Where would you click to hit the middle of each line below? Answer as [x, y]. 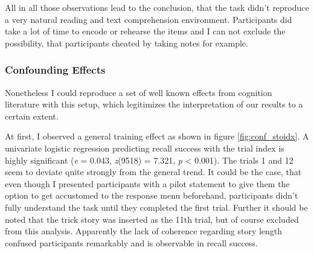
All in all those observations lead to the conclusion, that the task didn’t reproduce [157, 7]
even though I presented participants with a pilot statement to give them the [147, 183]
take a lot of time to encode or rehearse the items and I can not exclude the [145, 31]
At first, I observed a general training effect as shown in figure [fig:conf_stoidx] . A [157, 136]
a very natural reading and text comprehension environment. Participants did [149, 19]
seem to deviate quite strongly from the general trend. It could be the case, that [153, 172]
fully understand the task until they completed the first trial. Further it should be [156, 207]
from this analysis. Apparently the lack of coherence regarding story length [144, 231]
